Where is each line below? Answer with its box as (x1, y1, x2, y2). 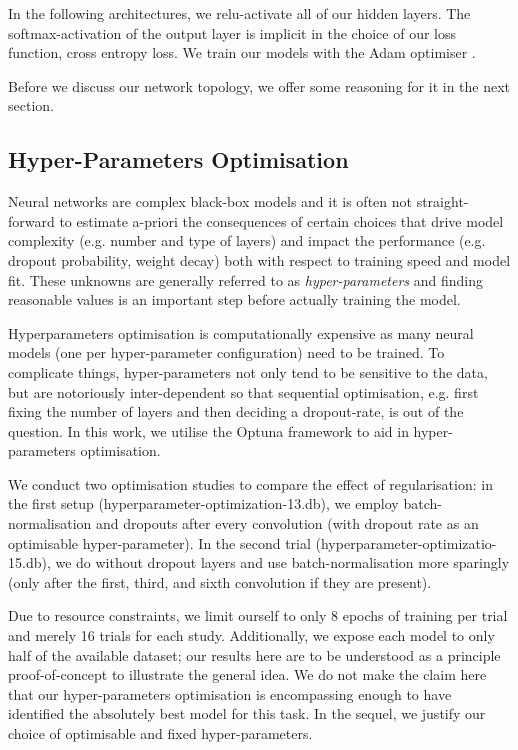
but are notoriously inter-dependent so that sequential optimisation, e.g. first (8, 381, 479, 402)
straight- (416, 191, 469, 212)
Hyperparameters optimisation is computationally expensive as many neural (8, 322, 474, 343)
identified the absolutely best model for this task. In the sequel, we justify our (8, 703, 486, 724)
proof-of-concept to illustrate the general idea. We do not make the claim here (8, 664, 487, 685)
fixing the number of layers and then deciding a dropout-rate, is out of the (8, 401, 464, 422)
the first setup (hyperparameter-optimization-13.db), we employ (8, 493, 399, 514)
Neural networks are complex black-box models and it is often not (8, 191, 412, 212)
